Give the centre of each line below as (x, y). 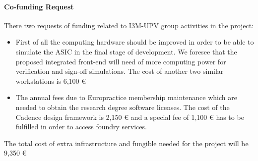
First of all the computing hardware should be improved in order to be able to (135, 42)
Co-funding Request (39, 6)
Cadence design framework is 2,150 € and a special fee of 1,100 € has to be (130, 117)
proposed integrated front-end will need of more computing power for (121, 61)
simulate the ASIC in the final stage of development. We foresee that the (126, 51)
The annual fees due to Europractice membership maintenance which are (126, 97)
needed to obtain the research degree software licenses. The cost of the (123, 107)
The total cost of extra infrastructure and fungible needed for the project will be (126, 143)
